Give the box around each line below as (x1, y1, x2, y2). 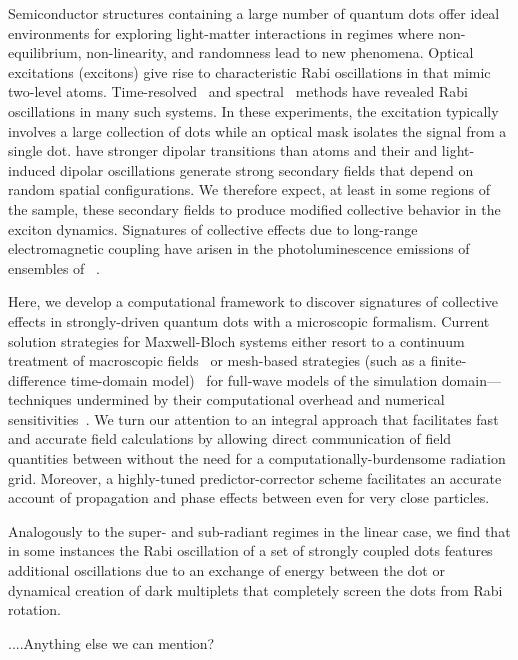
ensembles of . (8, 257, 100, 278)
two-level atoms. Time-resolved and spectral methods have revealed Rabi (8, 81, 468, 102)
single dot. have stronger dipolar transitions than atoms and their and (8, 140, 438, 161)
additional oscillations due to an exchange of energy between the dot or (8, 560, 445, 581)
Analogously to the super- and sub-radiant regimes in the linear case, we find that (8, 520, 511, 541)
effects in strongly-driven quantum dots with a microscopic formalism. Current (8, 310, 490, 331)
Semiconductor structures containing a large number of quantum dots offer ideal (8, 3, 500, 23)
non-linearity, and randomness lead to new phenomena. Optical (86, 42, 474, 63)
